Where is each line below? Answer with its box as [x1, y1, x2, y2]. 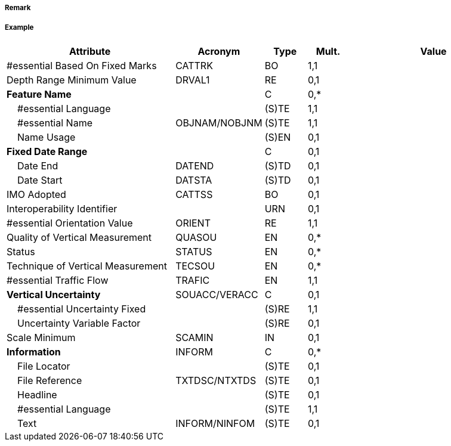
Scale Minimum [7, 331, 76, 343]
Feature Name [7, 88, 72, 100]
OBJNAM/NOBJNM [175, 116, 262, 129]
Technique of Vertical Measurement [7, 259, 167, 272]
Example [5, 23, 34, 32]
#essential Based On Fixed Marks [7, 59, 157, 72]
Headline [17, 388, 57, 401]
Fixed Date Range [7, 145, 88, 157]
